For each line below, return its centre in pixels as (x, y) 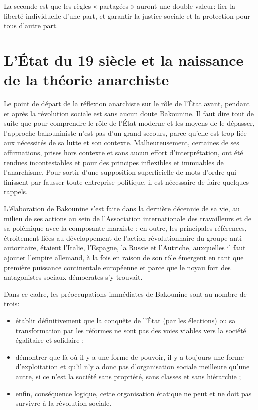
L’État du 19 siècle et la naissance (124, 60)
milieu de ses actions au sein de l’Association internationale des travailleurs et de (128, 218)
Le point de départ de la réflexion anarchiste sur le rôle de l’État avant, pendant (127, 104)
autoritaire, (21, 248)
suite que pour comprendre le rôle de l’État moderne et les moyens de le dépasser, (129, 123)
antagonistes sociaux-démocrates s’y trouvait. (73, 277)
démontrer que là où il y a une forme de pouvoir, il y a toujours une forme (129, 357)
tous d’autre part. (31, 26)
